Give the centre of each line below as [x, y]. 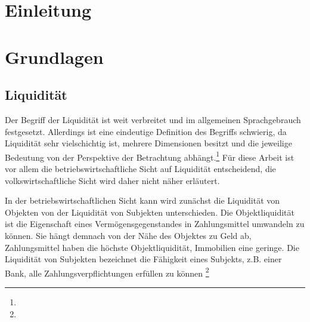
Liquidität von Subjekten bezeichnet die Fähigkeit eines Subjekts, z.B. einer [143, 259]
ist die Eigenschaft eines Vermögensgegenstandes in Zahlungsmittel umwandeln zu [155, 224]
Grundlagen [54, 56]
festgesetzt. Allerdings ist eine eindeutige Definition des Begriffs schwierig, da [146, 131]
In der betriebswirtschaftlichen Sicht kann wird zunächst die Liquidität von [142, 200]
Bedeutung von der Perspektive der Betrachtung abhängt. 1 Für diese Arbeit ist [150, 156]
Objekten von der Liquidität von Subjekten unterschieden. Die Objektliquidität [150, 212]
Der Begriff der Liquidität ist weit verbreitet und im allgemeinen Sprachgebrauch [153, 119]
